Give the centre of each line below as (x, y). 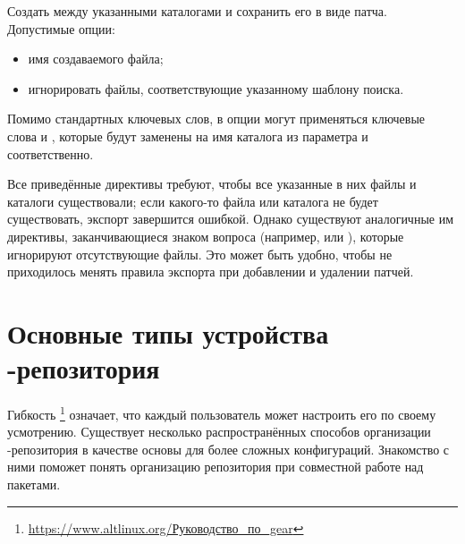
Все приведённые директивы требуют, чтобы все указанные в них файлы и (212, 184)
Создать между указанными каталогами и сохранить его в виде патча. (197, 11)
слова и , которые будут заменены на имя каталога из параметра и (188, 136)
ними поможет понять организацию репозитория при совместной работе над (216, 467)
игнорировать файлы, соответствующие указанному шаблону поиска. (216, 88)
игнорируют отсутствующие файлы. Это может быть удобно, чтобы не (200, 254)
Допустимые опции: (61, 28)
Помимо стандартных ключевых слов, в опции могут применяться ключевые (216, 119)
